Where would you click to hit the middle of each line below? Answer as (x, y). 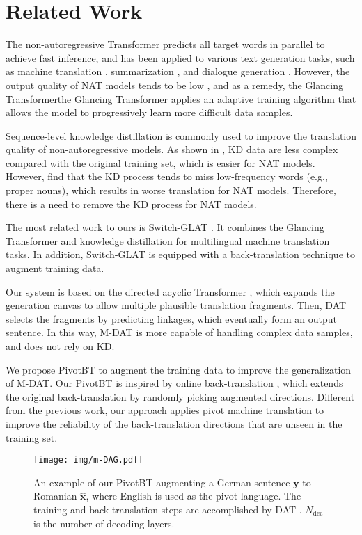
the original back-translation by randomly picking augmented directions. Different (180, 396)
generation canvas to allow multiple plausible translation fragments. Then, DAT (176, 305)
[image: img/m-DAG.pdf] (88, 460)
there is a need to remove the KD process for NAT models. (131, 203)
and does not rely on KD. (60, 346)
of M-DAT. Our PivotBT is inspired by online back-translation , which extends (174, 383)
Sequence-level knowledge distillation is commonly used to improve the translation (181, 135)
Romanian (55, 496)
